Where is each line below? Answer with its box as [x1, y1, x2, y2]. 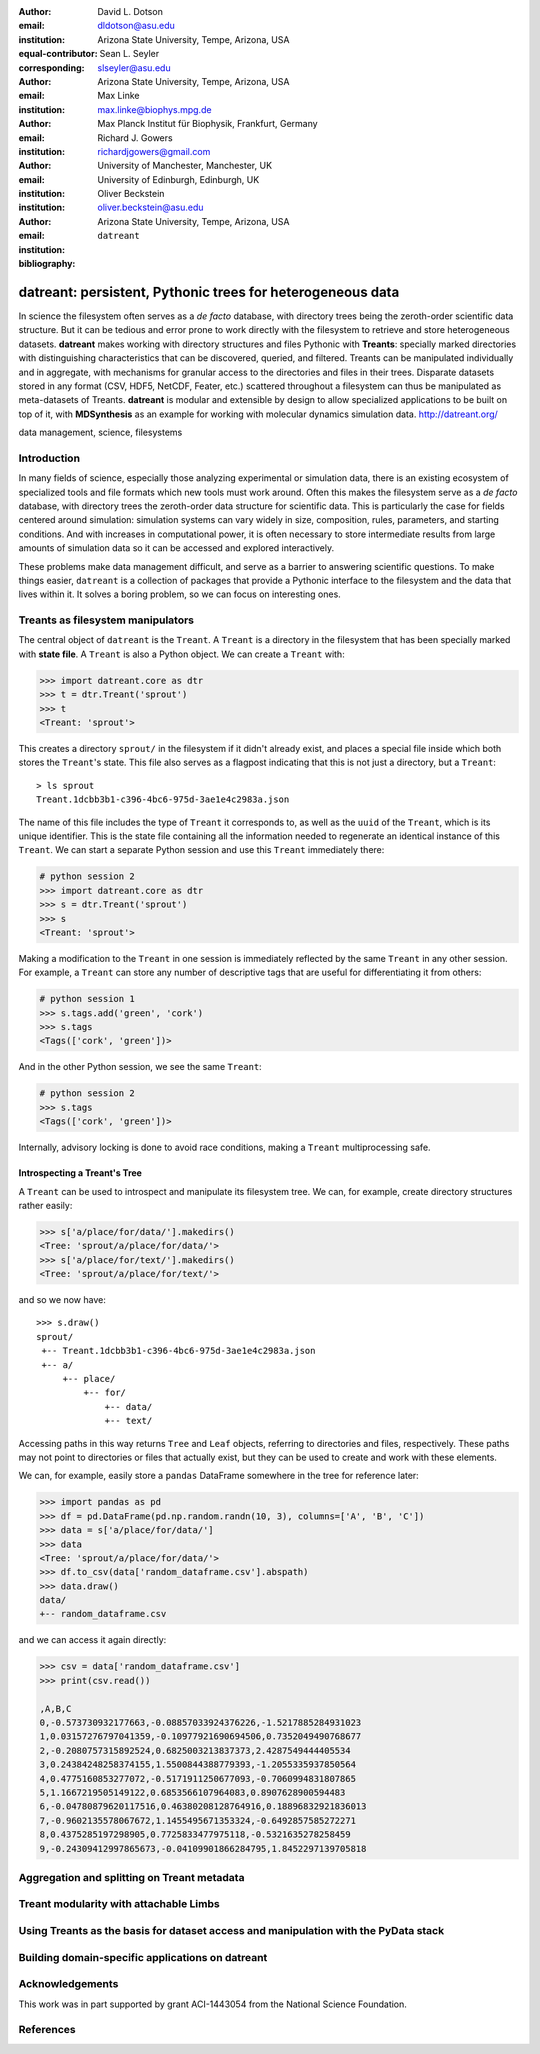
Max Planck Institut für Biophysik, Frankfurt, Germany [97, 118, 319, 130]
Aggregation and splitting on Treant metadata [18, 1870, 245, 1884]
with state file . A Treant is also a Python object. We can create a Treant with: [18, 648, 345, 660]
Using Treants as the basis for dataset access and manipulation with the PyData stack [18, 1924, 445, 1938]
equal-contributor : [18, 48, 99, 60]
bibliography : [18, 258, 76, 270]
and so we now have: [18, 1294, 107, 1306]
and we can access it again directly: [18, 1634, 167, 1646]
